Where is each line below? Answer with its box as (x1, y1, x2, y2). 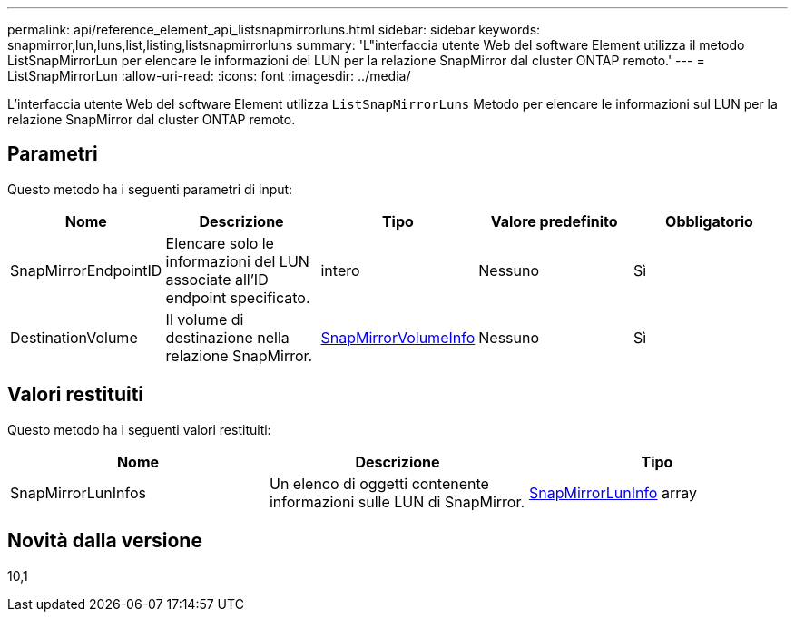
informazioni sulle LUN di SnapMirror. (269, 492, 525, 511)
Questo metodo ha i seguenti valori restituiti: (7, 421, 271, 437)
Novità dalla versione (7, 529, 202, 553)
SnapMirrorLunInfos (10, 483, 146, 502)
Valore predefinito (490, 211, 618, 231)
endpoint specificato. (165, 288, 310, 307)
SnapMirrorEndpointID (10, 260, 162, 280)
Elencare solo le (165, 233, 274, 252)
